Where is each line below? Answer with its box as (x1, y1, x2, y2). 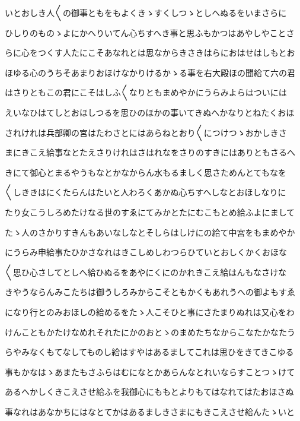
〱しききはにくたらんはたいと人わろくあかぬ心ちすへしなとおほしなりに (5, 186, 286, 198)
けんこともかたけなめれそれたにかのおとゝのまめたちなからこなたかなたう (5, 325, 295, 338)
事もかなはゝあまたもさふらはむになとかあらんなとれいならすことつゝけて (5, 365, 295, 378)
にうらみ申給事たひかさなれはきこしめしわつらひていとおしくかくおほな (5, 246, 287, 258)
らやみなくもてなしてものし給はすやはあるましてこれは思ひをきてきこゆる (5, 346, 294, 358)
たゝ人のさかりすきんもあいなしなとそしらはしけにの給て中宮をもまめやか (5, 226, 295, 238)
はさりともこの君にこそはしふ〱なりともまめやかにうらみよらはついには (5, 86, 287, 99)
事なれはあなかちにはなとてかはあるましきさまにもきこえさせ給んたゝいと (5, 405, 295, 417)
